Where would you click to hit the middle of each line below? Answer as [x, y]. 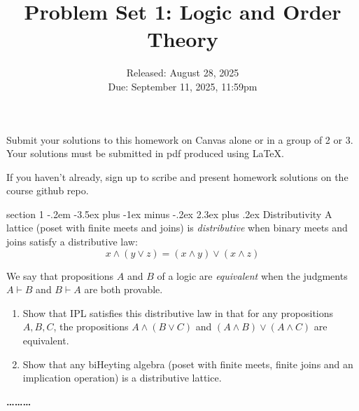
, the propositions [91, 326]
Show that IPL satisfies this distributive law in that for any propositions [178, 312]
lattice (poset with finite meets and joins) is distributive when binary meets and [177, 228]
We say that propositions [60, 275]
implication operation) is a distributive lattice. [122, 378]
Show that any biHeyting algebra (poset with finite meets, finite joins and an [188, 364]
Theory [183, 39]
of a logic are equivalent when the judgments [252, 275]
